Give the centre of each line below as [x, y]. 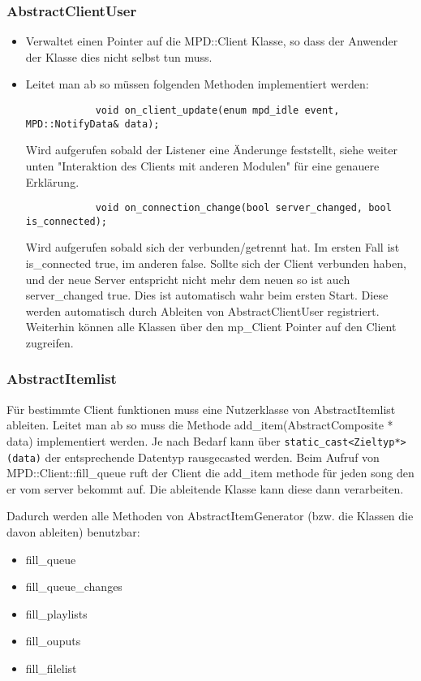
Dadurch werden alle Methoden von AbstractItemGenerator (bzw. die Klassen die [210, 516]
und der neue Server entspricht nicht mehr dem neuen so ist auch [188, 279]
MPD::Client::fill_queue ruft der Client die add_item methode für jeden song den [210, 473]
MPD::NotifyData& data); [92, 124]
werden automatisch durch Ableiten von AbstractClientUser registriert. [202, 310]
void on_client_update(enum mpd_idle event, [217, 110]
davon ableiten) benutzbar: [73, 532]
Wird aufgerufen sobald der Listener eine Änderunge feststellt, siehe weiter [211, 150]
